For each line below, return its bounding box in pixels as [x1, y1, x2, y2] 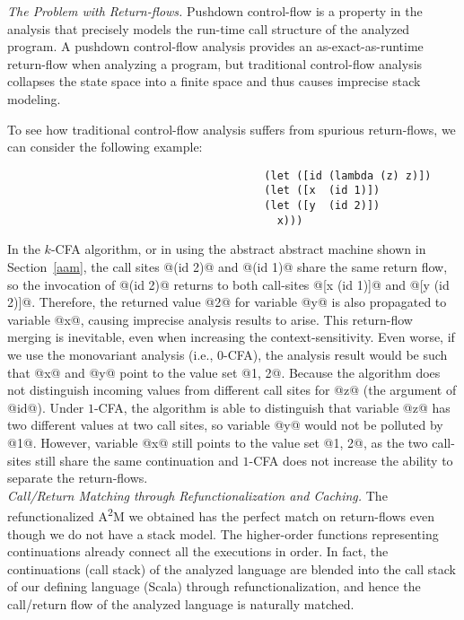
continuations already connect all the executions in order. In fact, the [7, 542, 389, 561]
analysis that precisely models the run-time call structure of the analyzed [7, 19, 410, 38]
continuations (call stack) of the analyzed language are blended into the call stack [7, 559, 456, 578]
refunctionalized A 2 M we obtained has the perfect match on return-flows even [7, 504, 434, 525]
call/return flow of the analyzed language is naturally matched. [7, 594, 355, 613]
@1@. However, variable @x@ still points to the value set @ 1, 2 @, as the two [7, 432, 428, 451]
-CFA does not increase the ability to [249, 450, 453, 469]
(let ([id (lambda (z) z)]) [264, 169, 432, 182]
